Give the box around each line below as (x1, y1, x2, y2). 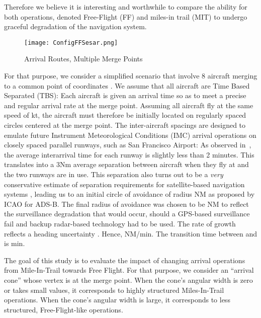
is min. (4, 238, 25, 249)
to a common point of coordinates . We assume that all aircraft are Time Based (4, 80, 250, 91)
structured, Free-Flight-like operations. (4, 304, 123, 314)
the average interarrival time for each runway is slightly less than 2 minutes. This (4, 149, 254, 160)
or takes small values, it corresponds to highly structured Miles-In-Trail (4, 284, 224, 295)
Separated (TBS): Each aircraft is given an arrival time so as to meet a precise (4, 90, 246, 101)
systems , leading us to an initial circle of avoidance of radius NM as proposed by (4, 189, 255, 199)
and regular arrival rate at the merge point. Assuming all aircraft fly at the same (4, 100, 253, 110)
